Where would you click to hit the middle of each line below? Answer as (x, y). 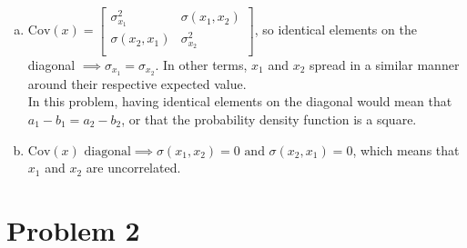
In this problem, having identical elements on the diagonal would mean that (240, 101)
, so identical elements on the (335, 30)
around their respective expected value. (137, 83)
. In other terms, (201, 64)
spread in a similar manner (385, 64)
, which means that (406, 149)
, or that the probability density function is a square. (269, 119)
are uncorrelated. (133, 168)
